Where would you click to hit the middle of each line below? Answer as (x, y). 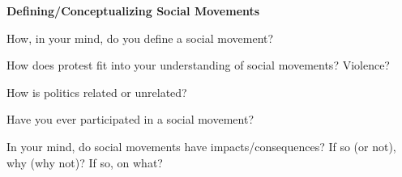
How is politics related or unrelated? (97, 92)
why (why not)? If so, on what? (85, 162)
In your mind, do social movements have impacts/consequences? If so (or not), (201, 146)
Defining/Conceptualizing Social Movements (133, 11)
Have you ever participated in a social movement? (130, 119)
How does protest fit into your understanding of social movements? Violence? (198, 65)
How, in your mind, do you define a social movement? (140, 38)
